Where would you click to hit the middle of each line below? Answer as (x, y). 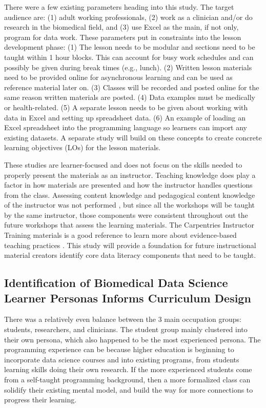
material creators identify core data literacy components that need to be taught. (130, 255)
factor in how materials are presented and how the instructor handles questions (128, 185)
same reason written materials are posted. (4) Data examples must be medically (130, 97)
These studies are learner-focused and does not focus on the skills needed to (123, 164)
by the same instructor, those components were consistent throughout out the (126, 215)
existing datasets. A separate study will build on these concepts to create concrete (133, 137)
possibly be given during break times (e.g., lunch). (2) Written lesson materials (128, 67)
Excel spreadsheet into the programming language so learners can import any (126, 127)
